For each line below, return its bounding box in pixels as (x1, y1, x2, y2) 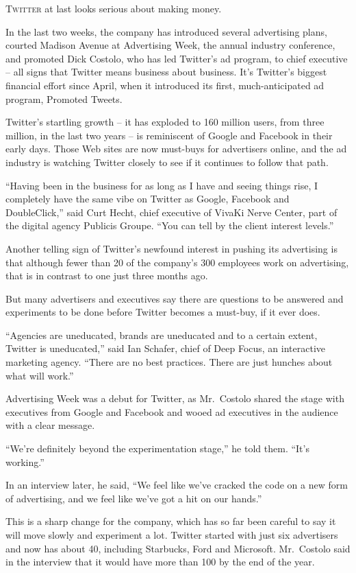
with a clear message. (5, 418, 95, 432)
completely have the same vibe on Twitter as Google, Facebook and (5, 191, 290, 206)
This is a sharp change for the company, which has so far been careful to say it (5, 514, 336, 528)
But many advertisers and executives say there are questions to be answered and (5, 291, 344, 305)
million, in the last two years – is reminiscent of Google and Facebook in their (5, 128, 333, 142)
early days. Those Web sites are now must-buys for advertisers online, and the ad (5, 141, 347, 156)
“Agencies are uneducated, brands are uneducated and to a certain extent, (5, 327, 318, 342)
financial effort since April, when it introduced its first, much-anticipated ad (5, 78, 325, 92)
